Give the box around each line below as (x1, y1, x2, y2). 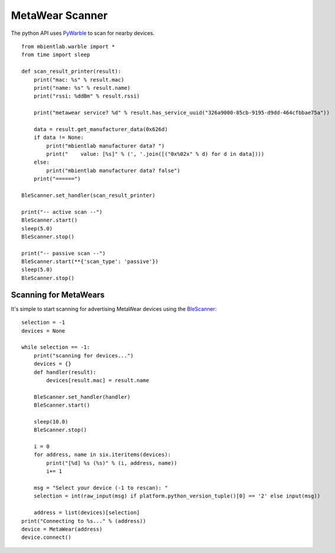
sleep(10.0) (33, 418, 69, 425)
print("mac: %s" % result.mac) (33, 76, 125, 83)
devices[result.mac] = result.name (46, 377, 149, 383)
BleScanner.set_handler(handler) (33, 393, 131, 400)
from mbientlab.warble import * (21, 43, 115, 50)
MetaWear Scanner (11, 9, 108, 22)
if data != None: (33, 134, 84, 141)
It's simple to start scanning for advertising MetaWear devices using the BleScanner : (11, 305, 217, 313)
